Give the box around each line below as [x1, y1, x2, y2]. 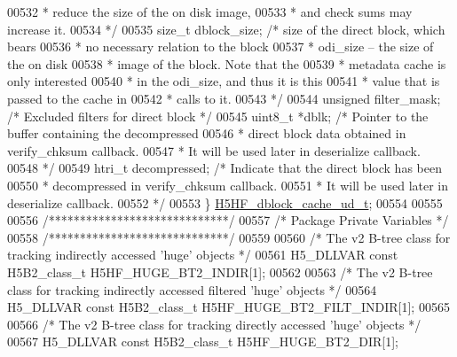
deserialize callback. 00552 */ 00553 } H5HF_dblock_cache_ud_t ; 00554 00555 [7, 193, 443, 212]
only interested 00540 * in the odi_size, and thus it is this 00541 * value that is [7, 72, 440, 90]
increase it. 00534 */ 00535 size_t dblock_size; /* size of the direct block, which [7, 19, 445, 38]
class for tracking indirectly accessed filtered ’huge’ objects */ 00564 [7, 280, 377, 299]
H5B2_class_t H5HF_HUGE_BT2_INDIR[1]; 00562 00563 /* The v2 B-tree [7, 262, 433, 281]
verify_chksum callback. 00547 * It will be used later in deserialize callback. [7, 141, 421, 159]
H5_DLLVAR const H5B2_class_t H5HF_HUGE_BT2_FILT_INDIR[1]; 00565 [7, 298, 450, 316]
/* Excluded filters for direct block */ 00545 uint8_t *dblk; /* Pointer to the [7, 106, 429, 125]
